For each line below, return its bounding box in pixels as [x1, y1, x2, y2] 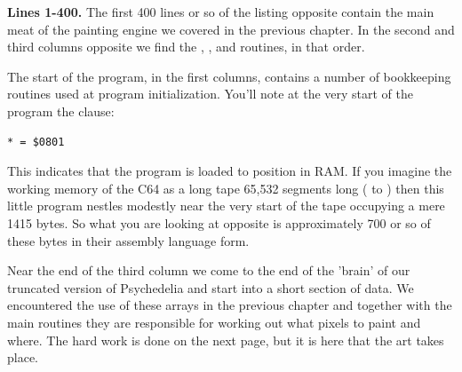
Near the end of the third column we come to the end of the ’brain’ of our [7, 261, 410, 280]
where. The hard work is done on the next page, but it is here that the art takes [7, 330, 444, 349]
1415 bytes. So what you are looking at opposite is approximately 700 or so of [7, 213, 431, 232]
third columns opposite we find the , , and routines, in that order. [7, 37, 365, 56]
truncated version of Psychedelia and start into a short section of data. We [7, 278, 414, 297]
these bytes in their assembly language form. [7, 231, 250, 249]
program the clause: [7, 101, 115, 120]
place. [7, 348, 38, 367]
